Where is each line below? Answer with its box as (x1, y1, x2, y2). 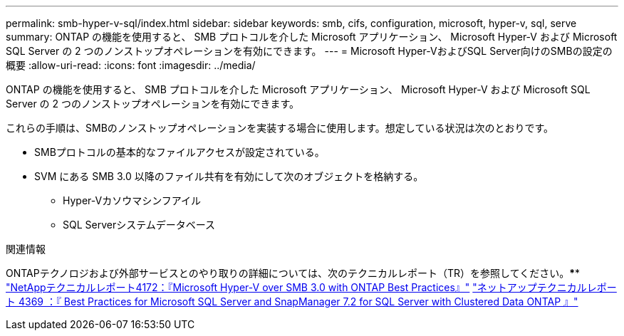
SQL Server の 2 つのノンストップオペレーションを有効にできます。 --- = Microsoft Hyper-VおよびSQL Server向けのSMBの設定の (6, 45, 613, 57)
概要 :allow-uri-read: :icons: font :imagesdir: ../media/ (6, 59, 256, 71)
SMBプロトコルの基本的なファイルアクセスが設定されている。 (34, 146, 325, 158)
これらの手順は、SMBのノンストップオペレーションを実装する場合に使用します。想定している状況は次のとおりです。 (6, 122, 554, 134)
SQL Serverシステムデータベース (63, 219, 216, 231)
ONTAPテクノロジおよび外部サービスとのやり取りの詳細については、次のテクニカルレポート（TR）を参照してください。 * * (6, 267, 581, 279)
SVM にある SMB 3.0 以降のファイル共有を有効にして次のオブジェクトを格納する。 (34, 170, 424, 182)
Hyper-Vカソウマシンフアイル (63, 194, 202, 206)
